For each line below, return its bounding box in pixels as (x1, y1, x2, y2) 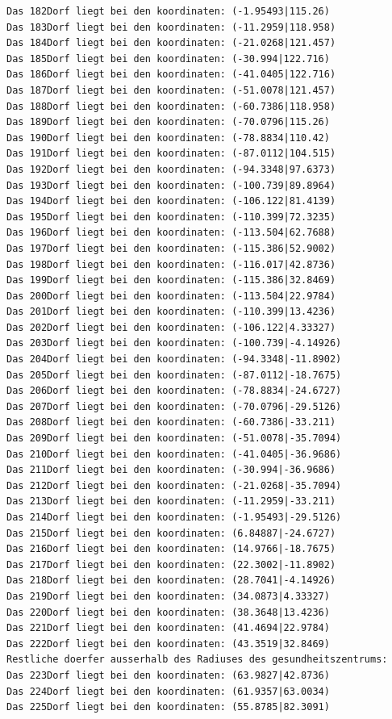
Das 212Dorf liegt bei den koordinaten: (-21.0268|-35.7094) (6, 479, 342, 491)
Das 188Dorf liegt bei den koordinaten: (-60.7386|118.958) (6, 100, 336, 112)
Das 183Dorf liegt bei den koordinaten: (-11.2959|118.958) (6, 21, 336, 33)
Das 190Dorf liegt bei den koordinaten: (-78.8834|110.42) (6, 132, 330, 144)
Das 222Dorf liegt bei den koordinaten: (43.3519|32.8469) (6, 637, 330, 650)
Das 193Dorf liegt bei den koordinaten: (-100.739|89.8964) (6, 179, 336, 191)
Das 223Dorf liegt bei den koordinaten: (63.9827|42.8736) (6, 669, 330, 681)
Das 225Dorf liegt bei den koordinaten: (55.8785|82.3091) (6, 701, 330, 713)
